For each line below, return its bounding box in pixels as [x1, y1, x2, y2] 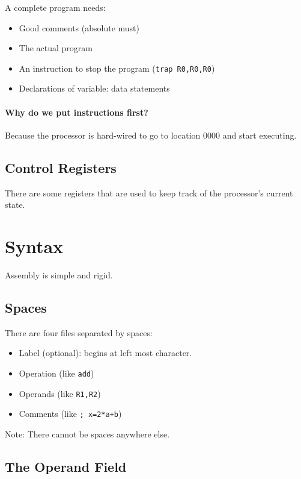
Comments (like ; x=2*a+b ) [19, 407, 122, 420]
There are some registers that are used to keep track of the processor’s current [5, 186, 293, 199]
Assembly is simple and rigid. [5, 268, 113, 281]
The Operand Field [5, 457, 127, 475]
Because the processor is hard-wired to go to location [5, 128, 201, 141]
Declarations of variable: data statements [19, 82, 170, 95]
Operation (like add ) [19, 366, 94, 379]
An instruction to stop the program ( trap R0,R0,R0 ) [19, 61, 215, 74]
